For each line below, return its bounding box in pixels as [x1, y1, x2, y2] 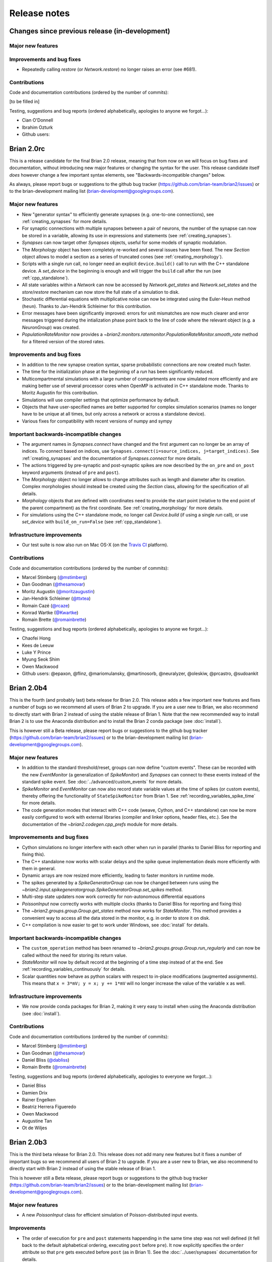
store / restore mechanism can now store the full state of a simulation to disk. [22, 289, 180, 295]
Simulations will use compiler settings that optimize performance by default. [22, 397, 180, 403]
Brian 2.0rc [9, 144, 45, 153]
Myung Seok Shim [22, 656, 60, 662]
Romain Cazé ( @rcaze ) [22, 602, 70, 608]
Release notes [9, 8, 70, 19]
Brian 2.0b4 [9, 683, 47, 692]
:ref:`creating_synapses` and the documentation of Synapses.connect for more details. [22, 455, 202, 461]
